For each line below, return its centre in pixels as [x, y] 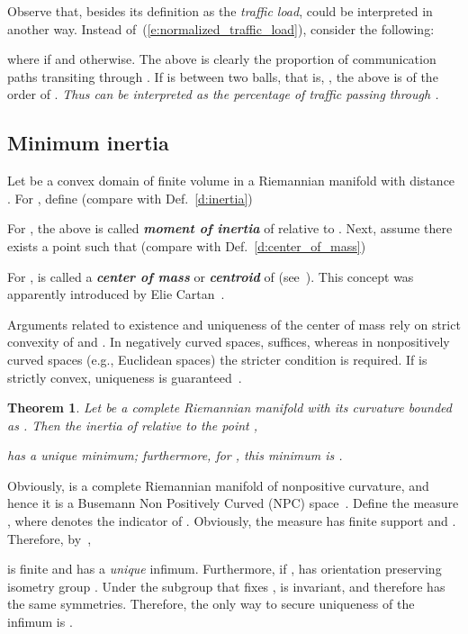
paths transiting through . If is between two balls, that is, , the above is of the [223, 76]
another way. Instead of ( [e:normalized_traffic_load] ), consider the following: [221, 28]
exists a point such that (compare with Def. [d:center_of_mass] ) [187, 245]
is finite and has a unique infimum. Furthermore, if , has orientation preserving [225, 569]
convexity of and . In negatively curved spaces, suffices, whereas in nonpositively [229, 342]
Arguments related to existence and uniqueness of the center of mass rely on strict [234, 324]
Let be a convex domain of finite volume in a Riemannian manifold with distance [231, 181]
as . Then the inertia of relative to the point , [133, 425]
